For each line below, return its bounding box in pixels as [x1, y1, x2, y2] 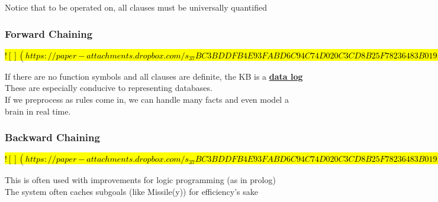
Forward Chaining [5, 26, 93, 41]
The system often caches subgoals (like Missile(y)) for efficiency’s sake [5, 185, 259, 197]
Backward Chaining [5, 130, 100, 145]
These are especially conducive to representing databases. [5, 82, 212, 94]
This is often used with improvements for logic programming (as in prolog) [5, 174, 276, 186]
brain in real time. [5, 105, 71, 117]
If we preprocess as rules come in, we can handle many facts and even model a [5, 93, 289, 105]
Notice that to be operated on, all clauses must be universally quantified [5, 1, 267, 13]
